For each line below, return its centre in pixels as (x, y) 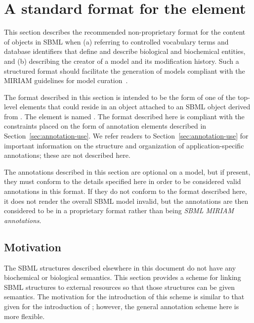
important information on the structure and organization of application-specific (124, 145)
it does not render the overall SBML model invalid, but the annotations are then (126, 201)
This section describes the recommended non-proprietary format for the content (125, 32)
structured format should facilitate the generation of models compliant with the (125, 70)
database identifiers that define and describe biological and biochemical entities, (125, 51)
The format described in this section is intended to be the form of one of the (120, 97)
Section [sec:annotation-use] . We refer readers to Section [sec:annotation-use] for (126, 136)
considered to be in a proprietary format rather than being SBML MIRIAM (119, 210)
